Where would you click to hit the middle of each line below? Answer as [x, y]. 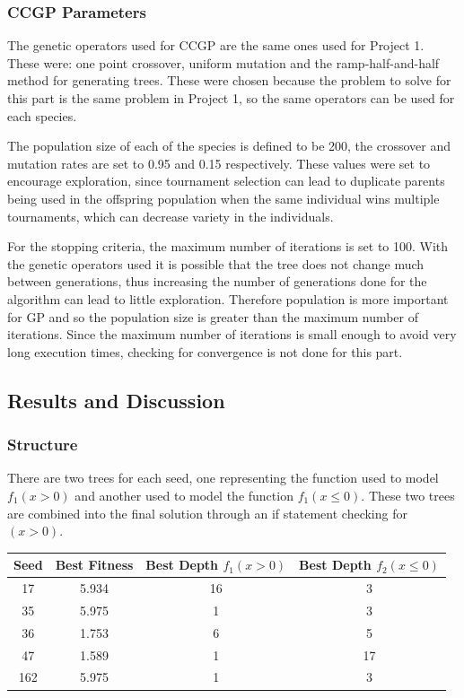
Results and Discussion [116, 400]
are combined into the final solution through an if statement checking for [207, 513]
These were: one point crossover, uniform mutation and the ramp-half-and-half [223, 62]
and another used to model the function [184, 495]
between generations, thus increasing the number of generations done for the [217, 281]
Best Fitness [94, 565]
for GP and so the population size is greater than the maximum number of [213, 316]
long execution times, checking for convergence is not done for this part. [205, 351]
